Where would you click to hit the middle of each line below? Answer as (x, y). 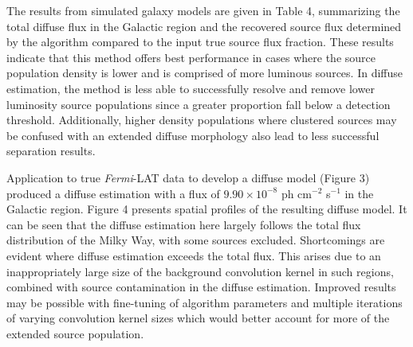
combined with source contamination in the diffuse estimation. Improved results (201, 287)
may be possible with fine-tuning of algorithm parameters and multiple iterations (205, 302)
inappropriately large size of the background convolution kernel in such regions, (200, 271)
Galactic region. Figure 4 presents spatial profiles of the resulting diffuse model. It (207, 209)
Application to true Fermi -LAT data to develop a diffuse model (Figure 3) (188, 177)
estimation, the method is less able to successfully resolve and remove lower (191, 88)
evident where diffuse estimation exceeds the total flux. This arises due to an (194, 255)
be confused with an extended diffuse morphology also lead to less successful (193, 135)
